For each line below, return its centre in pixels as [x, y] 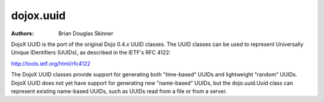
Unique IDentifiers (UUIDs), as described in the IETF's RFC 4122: [91, 52]
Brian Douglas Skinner [86, 33]
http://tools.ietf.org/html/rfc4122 [51, 63]
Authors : [22, 33]
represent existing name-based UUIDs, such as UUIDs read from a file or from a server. [119, 91]
